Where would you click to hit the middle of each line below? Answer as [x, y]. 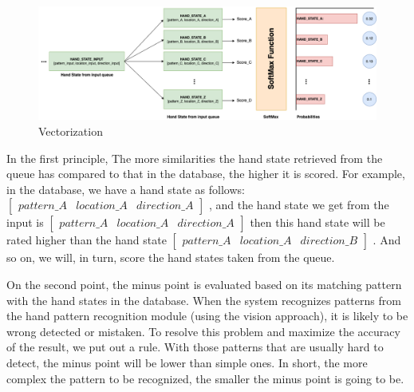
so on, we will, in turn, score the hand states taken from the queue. [171, 257]
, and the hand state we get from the [299, 205]
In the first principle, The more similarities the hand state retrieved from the [195, 158]
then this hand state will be [317, 222]
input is [25, 222]
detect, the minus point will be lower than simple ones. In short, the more [187, 362]
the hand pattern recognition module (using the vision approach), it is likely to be [207, 316]
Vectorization [71, 131]
